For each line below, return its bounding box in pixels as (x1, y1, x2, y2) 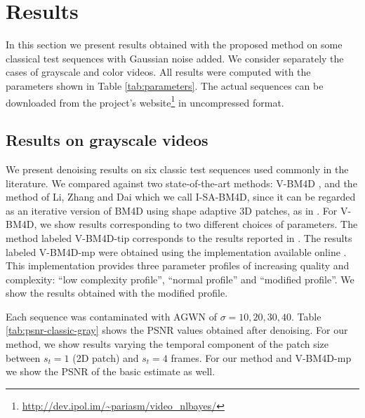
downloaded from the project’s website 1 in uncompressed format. (6, 93, 284, 109)
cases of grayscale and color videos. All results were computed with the (6, 65, 311, 79)
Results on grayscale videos (6, 129, 208, 151)
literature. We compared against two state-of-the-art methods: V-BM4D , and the (6, 175, 357, 190)
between (6, 350, 41, 365)
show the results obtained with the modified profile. (6, 285, 228, 300)
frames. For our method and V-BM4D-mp (171, 350, 352, 365)
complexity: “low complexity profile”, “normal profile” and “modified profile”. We (6, 271, 354, 286)
